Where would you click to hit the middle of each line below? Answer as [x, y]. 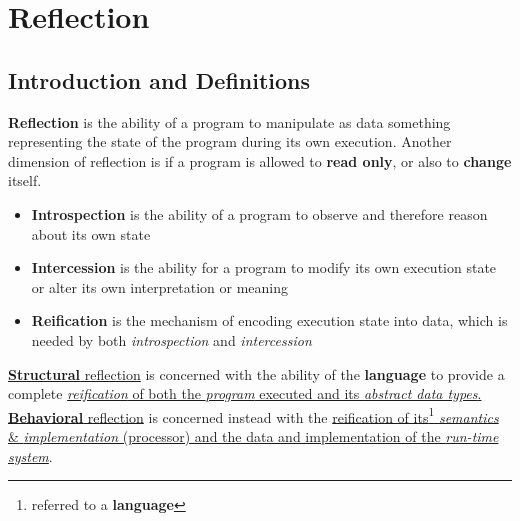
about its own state [91, 233]
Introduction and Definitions [159, 79]
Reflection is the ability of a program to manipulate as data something [229, 121]
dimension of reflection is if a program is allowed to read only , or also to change [260, 160]
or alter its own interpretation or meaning [159, 286]
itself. [25, 180]
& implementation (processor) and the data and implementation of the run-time [253, 435]
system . [30, 455]
